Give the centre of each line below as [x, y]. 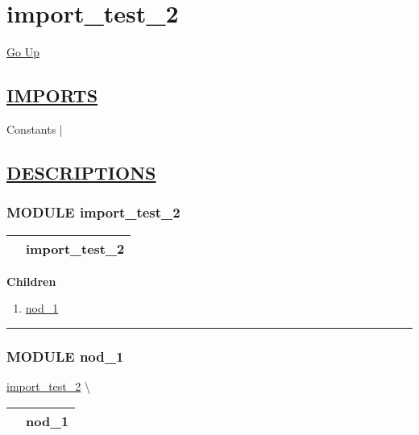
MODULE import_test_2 [93, 212]
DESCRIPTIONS [81, 172]
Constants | [35, 128]
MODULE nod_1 [65, 356]
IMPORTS [52, 95]
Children [31, 281]
